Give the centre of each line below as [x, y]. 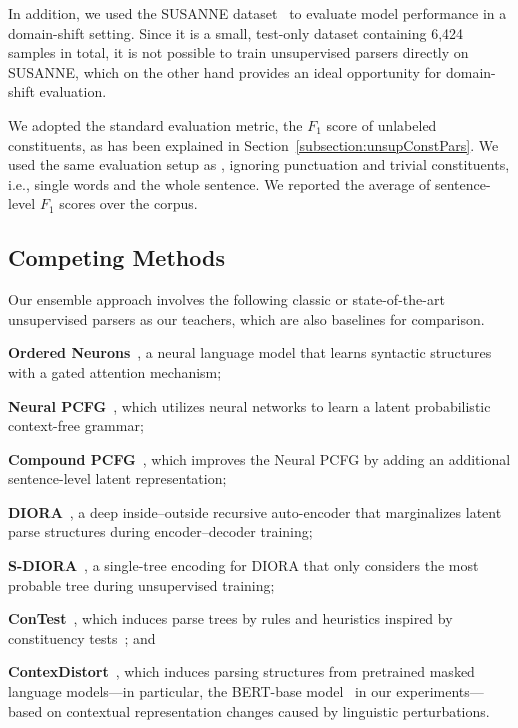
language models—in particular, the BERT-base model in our [200, 691]
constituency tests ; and [82, 637]
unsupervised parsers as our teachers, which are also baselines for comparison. [246, 318]
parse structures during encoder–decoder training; [160, 531]
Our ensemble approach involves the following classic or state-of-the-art [226, 299]
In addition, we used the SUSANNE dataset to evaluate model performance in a [257, 13]
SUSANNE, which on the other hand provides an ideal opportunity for [225, 71]
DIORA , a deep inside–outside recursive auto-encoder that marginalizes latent [255, 511]
